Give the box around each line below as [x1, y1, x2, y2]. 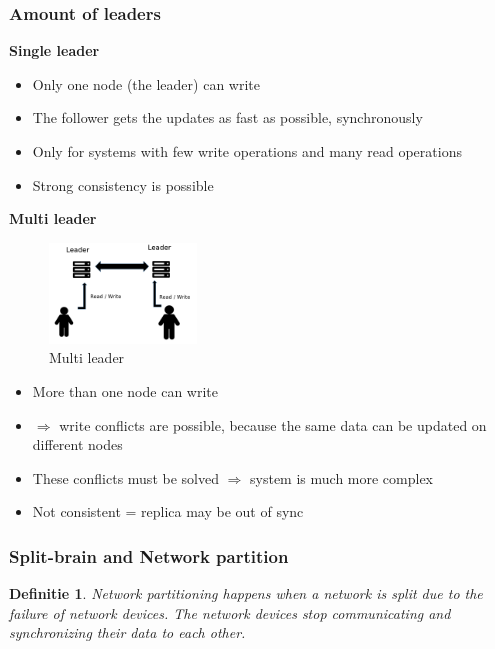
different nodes [32, 434, 123, 455]
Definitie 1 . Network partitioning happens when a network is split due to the [9, 583, 483, 604]
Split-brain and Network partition [9, 543, 289, 568]
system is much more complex [250, 467, 434, 488]
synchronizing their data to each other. [9, 622, 246, 643]
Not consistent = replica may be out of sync [32, 501, 304, 522]
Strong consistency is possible [32, 174, 214, 195]
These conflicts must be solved [32, 467, 219, 488]
